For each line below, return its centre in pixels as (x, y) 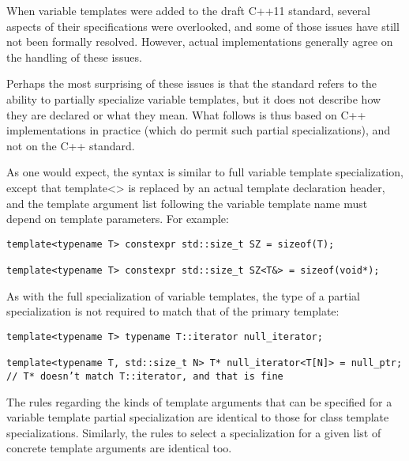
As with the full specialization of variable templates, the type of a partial (183, 295)
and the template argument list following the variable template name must (187, 203)
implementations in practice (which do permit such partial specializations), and (199, 130)
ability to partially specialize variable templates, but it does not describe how (194, 98)
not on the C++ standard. (71, 145)
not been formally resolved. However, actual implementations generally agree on (200, 42)
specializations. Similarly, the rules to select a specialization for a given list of (194, 432)
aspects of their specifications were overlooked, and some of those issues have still (203, 26)
